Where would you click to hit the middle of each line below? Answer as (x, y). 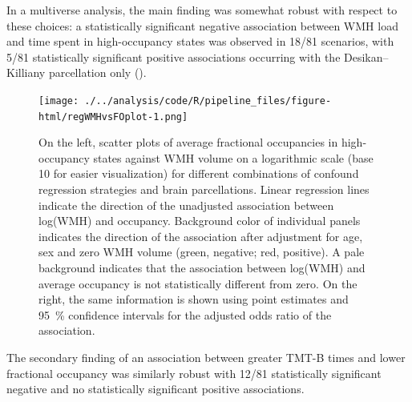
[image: (59, 100)
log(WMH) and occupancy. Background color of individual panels (200, 221)
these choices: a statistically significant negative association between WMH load (202, 25)
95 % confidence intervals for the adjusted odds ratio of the (185, 314)
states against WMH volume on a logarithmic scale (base (233, 157)
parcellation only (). (97, 72)
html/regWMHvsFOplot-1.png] (113, 117)
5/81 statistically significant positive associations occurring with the (174, 56)
